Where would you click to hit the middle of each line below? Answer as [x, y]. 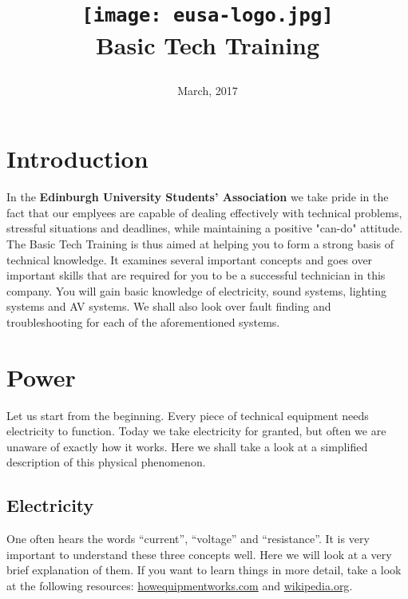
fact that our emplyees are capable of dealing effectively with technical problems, [204, 212]
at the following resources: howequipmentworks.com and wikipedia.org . [180, 586]
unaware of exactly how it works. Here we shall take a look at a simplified [187, 446]
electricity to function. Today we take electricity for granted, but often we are [196, 431]
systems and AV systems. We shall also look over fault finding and [169, 306]
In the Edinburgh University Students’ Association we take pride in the [198, 197]
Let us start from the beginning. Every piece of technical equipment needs [188, 415]
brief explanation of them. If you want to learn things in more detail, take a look [204, 570]
